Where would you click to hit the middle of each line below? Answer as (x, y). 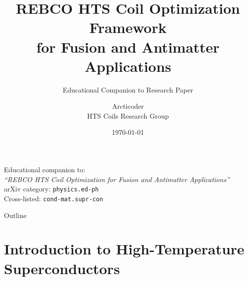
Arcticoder (128, 106)
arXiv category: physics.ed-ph (51, 189)
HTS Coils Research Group (128, 115)
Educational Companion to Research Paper (128, 89)
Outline (15, 215)
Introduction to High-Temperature (124, 249)
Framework (128, 27)
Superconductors (62, 268)
